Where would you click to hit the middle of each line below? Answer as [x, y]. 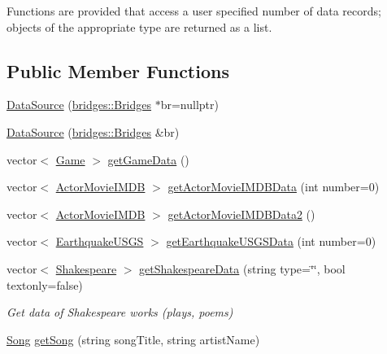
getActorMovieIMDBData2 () [241, 214]
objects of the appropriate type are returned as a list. [139, 26]
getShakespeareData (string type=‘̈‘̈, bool [242, 268]
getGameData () [148, 159]
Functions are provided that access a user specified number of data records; [194, 11]
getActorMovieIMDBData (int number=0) [274, 187]
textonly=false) [45, 284]
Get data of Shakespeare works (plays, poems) [120, 312]
